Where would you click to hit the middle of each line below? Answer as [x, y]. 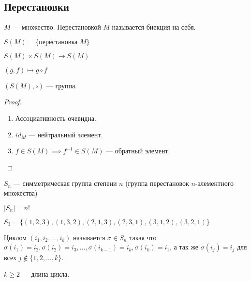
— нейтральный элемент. [66, 134]
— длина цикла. [46, 274]
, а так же [184, 247]
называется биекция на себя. [154, 27]
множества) [21, 192]
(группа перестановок [157, 183]
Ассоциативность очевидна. [56, 118]
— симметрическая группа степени [65, 183]
